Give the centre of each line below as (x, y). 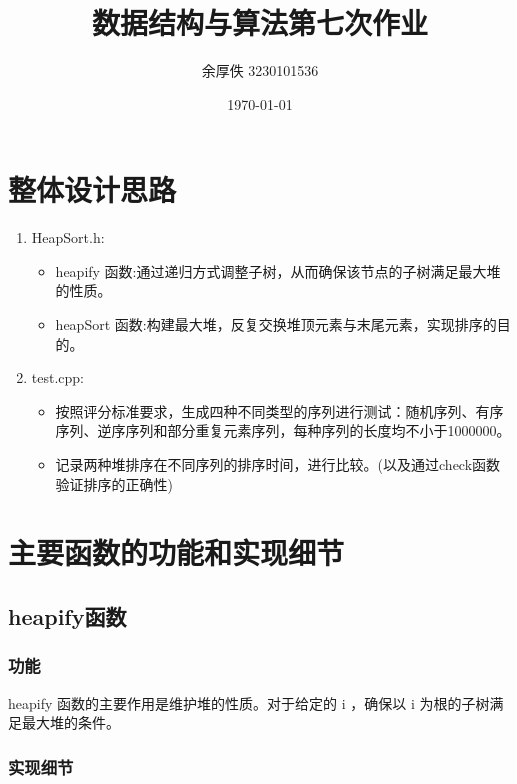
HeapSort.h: (68, 237)
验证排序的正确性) (114, 483)
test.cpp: (57, 377)
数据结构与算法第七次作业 (259, 22)
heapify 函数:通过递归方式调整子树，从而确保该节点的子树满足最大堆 (278, 270)
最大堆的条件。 (70, 722)
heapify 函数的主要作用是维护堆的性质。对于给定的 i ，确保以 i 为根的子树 (249, 702)
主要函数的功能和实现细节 (176, 552)
